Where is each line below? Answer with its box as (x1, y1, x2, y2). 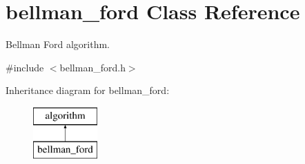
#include (6, 60, 44, 74)
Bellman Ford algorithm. (6, 37, 110, 51)
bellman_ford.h (59, 60, 126, 74)
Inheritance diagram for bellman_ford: (6, 83, 170, 97)
